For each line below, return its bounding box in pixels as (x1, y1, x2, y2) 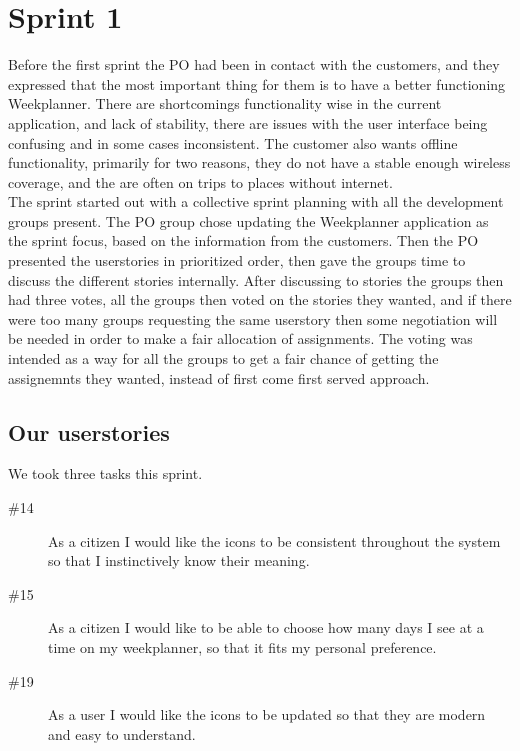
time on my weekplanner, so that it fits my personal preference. (48, 636, 437, 657)
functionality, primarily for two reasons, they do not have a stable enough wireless (8, 152, 511, 173)
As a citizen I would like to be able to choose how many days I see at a (48, 617, 484, 638)
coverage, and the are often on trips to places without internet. (8, 171, 393, 192)
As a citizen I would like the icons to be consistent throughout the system (48, 530, 501, 551)
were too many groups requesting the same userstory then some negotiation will (8, 308, 498, 329)
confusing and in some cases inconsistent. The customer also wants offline (8, 132, 458, 153)
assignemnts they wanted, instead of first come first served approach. (8, 367, 430, 388)
